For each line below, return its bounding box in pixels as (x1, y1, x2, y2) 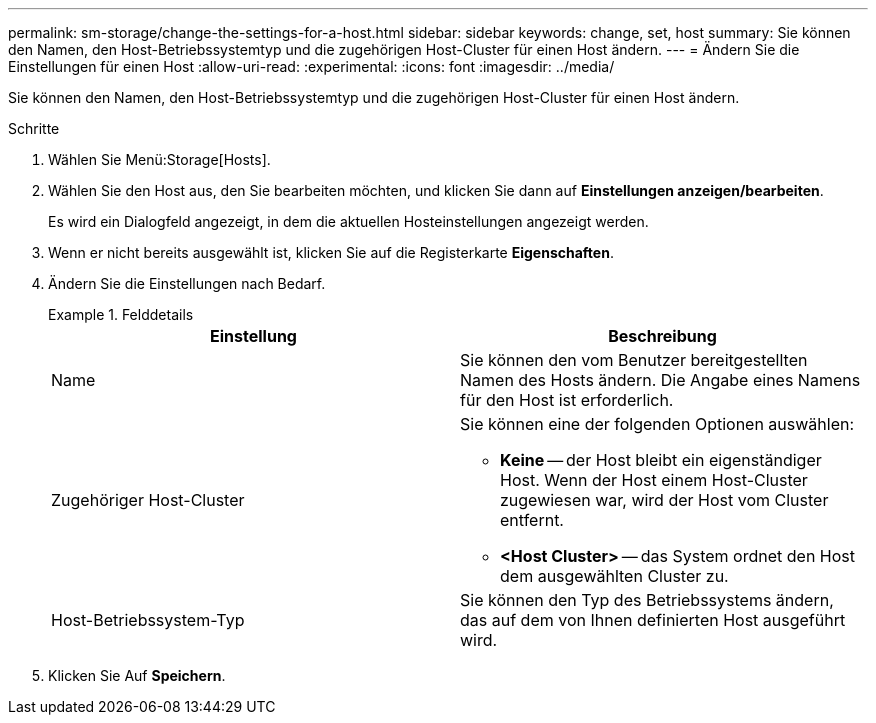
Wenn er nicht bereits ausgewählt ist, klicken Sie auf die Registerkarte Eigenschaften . (48, 244, 614, 261)
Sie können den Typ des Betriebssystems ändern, (460, 590, 834, 610)
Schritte (8, 120, 60, 137)
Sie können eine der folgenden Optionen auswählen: (460, 414, 855, 434)
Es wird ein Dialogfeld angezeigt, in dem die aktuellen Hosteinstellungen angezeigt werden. (48, 213, 649, 230)
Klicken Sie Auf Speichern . (48, 667, 226, 684)
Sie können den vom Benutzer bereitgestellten (460, 350, 808, 370)
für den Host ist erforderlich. (460, 390, 674, 410)
